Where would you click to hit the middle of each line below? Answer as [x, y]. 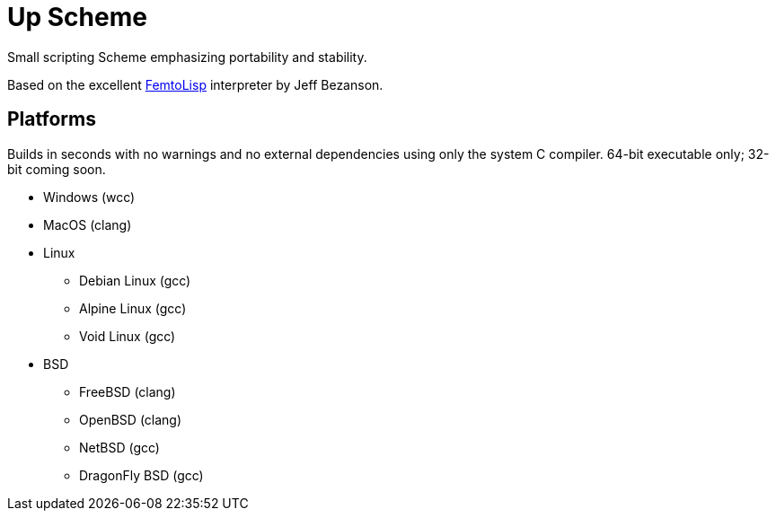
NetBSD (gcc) [119, 447]
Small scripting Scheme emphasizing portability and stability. [187, 57]
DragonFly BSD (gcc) [141, 475]
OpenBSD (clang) [131, 419]
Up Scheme [77, 17]
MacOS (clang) [88, 224]
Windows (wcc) [89, 197]
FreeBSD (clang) [128, 391]
